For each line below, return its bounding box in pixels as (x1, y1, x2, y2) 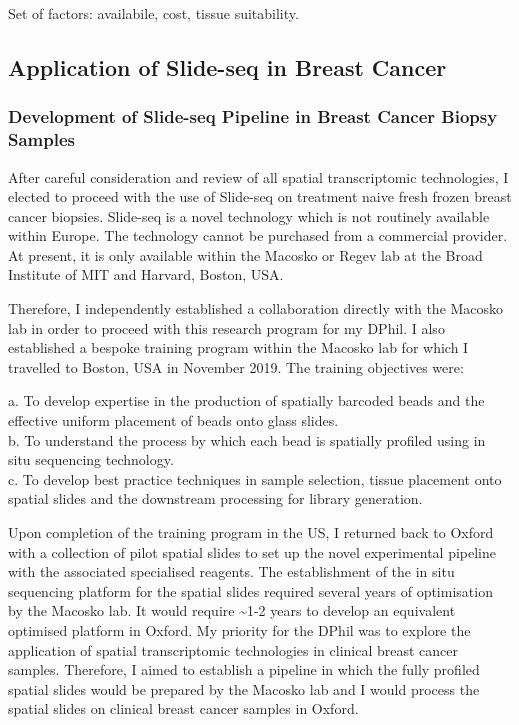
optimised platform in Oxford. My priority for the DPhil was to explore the (8, 619, 471, 640)
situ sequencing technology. (8, 449, 174, 470)
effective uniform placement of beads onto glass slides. (8, 410, 339, 431)
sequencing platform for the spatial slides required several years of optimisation (8, 580, 493, 601)
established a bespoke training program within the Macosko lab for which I (8, 337, 469, 358)
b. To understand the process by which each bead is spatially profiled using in (8, 429, 486, 450)
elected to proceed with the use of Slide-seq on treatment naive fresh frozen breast (8, 186, 512, 207)
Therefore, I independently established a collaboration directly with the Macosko (8, 298, 504, 319)
